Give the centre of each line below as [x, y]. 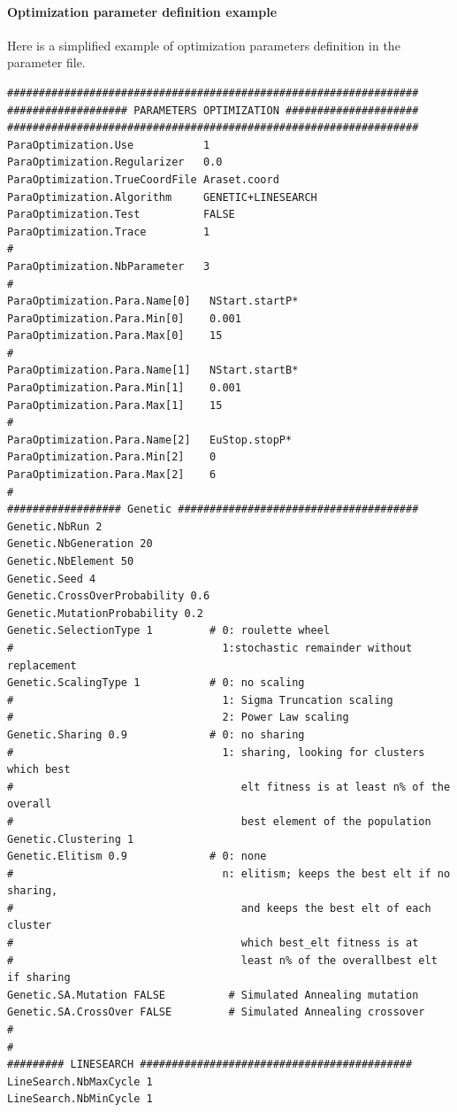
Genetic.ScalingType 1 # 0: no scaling [156, 683]
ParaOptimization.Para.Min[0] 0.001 [124, 318]
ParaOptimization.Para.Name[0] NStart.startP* [153, 301]
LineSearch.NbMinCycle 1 [80, 1099]
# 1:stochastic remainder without [210, 648]
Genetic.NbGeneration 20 [80, 544]
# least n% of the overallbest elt [222, 960]
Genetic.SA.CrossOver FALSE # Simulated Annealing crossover [216, 1012]
